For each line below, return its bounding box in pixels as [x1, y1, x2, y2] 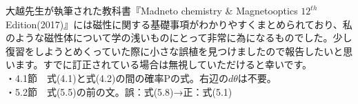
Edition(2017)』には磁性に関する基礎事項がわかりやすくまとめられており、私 [6, 17, 352, 31]
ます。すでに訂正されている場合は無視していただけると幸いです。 [14, 57, 312, 72]
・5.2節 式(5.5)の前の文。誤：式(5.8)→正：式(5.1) [6, 84, 232, 98]
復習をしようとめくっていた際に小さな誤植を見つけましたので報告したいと [6, 43, 344, 58]
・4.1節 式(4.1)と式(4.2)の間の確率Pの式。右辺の [6, 70, 228, 85]
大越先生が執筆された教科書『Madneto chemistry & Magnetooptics [6, 3, 298, 17]
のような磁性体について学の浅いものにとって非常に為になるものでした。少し [6, 30, 352, 45]
